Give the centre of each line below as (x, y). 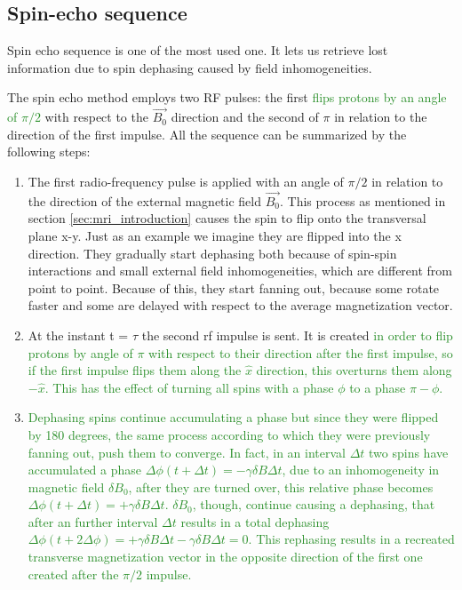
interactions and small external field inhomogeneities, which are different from (240, 271)
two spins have (409, 452)
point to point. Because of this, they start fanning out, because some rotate (234, 287)
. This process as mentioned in (362, 200)
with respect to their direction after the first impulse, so (301, 352)
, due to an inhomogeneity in (361, 470)
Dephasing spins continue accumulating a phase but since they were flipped (233, 417)
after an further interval (93, 521)
